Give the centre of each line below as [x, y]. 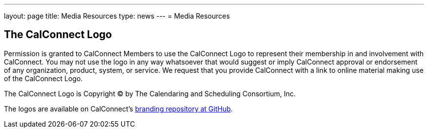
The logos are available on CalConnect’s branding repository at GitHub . [118, 109]
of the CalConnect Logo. [43, 78]
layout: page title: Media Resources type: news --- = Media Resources [117, 16]
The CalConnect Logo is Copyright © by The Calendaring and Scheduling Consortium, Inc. [150, 93]
